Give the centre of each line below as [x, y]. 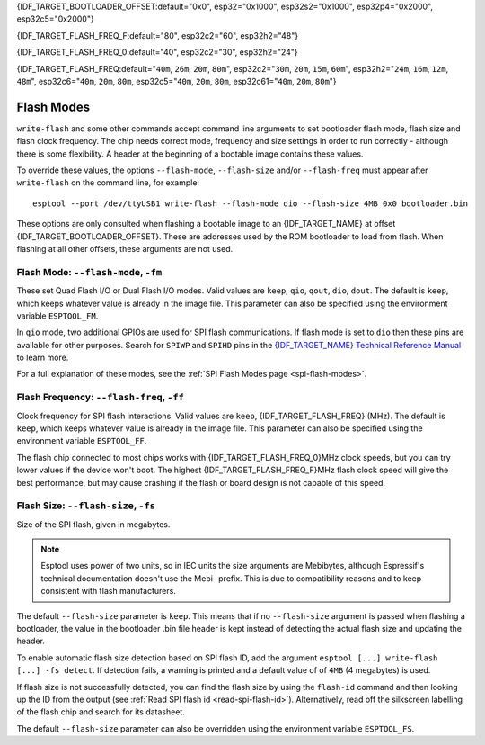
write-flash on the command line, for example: [108, 183]
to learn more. [43, 358]
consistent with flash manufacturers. [109, 591]
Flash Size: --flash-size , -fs [86, 506]
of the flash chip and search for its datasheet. [101, 712]
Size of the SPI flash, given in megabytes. [93, 524]
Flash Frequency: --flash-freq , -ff [100, 398]
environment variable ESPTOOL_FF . [82, 441]
